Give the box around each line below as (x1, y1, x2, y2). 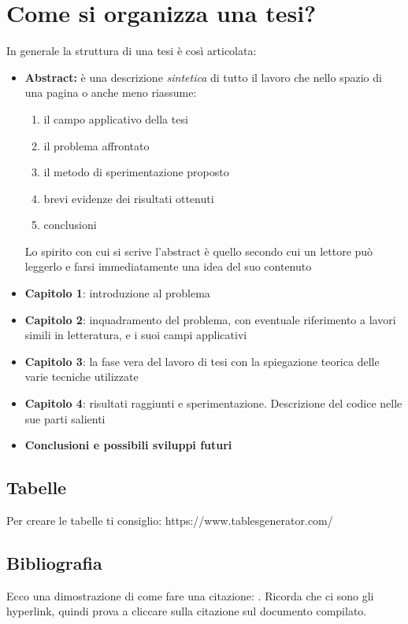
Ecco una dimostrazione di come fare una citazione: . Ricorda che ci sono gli (6, 587, 374, 604)
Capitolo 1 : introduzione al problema (24, 285, 210, 301)
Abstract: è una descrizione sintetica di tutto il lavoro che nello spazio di (24, 68, 382, 85)
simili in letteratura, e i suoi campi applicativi (24, 327, 247, 343)
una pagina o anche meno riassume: (24, 84, 197, 101)
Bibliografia (6, 551, 102, 574)
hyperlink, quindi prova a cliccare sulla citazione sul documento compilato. (6, 603, 367, 619)
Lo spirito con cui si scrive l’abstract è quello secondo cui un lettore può (24, 242, 373, 259)
